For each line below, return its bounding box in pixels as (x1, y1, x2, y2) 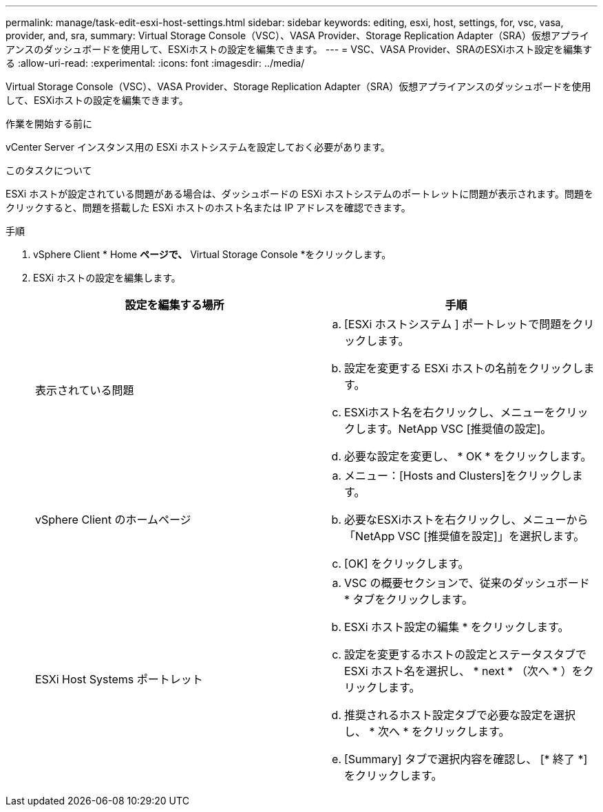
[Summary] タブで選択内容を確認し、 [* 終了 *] (344, 752, 588, 766)
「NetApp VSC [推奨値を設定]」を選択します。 (344, 529, 585, 543)
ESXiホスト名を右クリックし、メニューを (344, 405, 556, 419)
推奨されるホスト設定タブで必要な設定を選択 (344, 708, 576, 722)
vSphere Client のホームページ (35, 513, 191, 526)
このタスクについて (6, 164, 92, 176)
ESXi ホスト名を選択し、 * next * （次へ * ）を (344, 664, 583, 678)
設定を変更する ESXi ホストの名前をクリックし (344, 361, 584, 375)
